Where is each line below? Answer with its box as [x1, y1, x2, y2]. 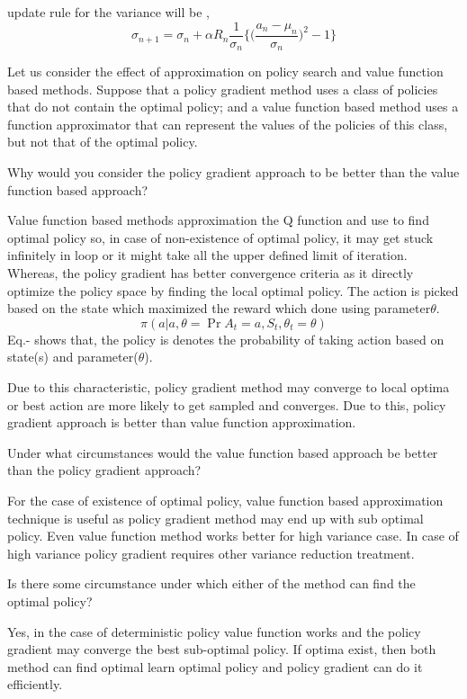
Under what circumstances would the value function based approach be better [7, 443, 438, 462]
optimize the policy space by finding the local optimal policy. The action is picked [7, 281, 459, 300]
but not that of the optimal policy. [7, 132, 198, 151]
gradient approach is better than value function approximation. [7, 413, 356, 432]
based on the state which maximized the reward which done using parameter [7, 299, 431, 318]
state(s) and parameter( [7, 347, 139, 366]
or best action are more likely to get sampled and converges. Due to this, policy [7, 395, 446, 414]
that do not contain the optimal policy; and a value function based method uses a [7, 97, 459, 116]
